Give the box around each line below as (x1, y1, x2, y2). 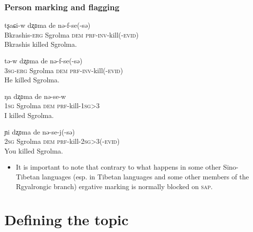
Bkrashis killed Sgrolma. (4, 39, 77, 49)
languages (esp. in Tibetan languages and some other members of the (42, 171, 249, 181)
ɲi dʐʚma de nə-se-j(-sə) (4, 126, 75, 136)
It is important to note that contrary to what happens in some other (16, 162, 221, 172)
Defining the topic (4, 210, 129, 230)
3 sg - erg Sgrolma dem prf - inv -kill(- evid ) (4, 65, 123, 75)
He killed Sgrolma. (4, 75, 59, 85)
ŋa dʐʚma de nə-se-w (4, 91, 66, 101)
